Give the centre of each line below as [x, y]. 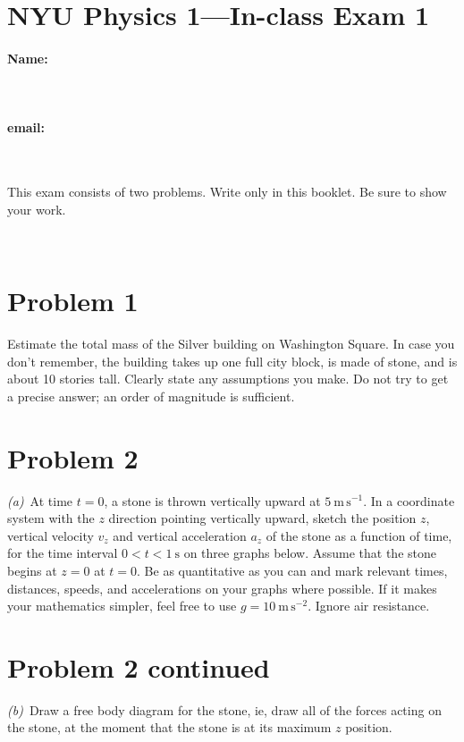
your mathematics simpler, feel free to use [122, 606]
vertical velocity [51, 535]
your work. [37, 209]
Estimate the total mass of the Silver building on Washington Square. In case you [231, 344]
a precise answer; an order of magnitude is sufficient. [151, 396]
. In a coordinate [409, 500]
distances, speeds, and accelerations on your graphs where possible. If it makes [222, 588]
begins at [32, 570]
